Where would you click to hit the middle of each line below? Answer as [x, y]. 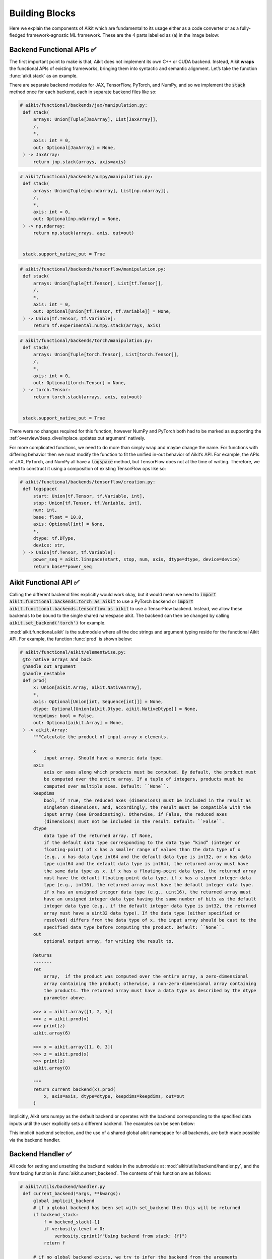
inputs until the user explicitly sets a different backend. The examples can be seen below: [102, 1124]
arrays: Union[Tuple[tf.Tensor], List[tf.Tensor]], [98, 283]
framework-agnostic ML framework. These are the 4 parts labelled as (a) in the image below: [123, 35]
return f [54, 1243]
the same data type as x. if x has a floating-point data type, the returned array [150, 871]
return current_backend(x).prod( [74, 1089]
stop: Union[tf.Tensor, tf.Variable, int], [88, 503]
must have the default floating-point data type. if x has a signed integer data [147, 878]
